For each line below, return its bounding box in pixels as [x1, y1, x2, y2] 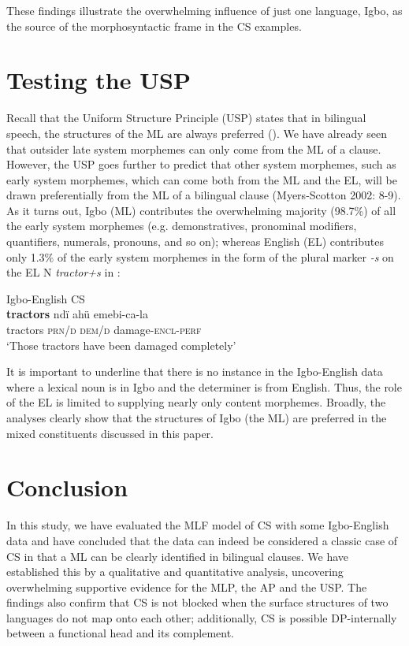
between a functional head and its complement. [6, 625, 235, 641]
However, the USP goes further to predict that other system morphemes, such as [6, 156, 396, 173]
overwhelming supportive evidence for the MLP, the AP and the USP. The [6, 578, 367, 595]
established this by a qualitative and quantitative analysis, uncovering [6, 563, 344, 580]
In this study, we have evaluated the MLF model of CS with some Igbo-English [6, 517, 389, 533]
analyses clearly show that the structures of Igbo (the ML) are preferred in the [6, 410, 387, 425]
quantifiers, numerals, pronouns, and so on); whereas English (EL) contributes [6, 233, 384, 250]
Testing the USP [6, 64, 191, 96]
